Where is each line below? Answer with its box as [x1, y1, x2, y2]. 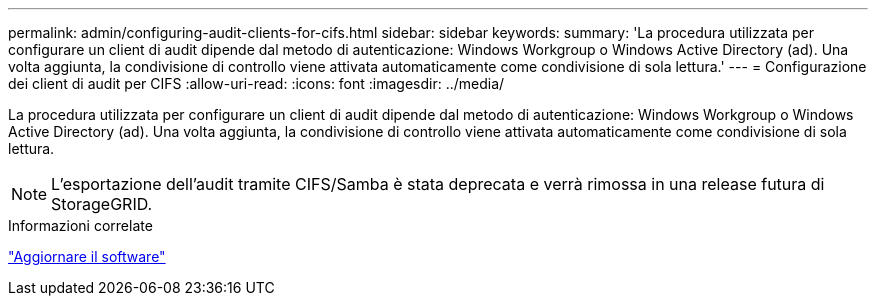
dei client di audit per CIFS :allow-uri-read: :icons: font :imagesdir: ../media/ [8, 75, 505, 92]
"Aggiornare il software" [8, 248, 166, 265]
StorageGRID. [51, 194, 153, 214]
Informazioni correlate [8, 217, 153, 234]
